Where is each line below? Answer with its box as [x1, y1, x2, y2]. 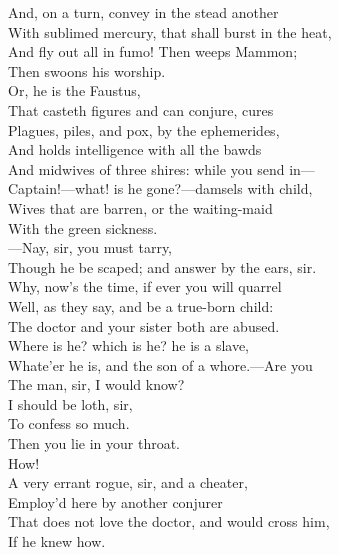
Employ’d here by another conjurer [8, 491, 223, 512]
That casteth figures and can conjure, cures [8, 99, 274, 120]
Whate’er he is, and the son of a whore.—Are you [8, 354, 313, 375]
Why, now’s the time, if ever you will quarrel [8, 276, 282, 297]
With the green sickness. [8, 217, 158, 238]
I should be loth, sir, [8, 393, 133, 414]
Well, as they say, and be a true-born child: [8, 295, 274, 316]
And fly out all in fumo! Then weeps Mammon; [8, 41, 298, 62]
